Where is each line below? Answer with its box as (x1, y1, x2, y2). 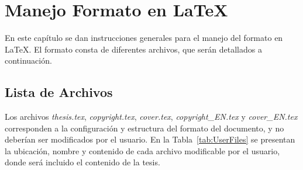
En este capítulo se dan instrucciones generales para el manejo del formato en (5, 32, 283, 44)
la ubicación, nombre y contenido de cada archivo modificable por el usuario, (5, 144, 280, 157)
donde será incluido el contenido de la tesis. (5, 156, 160, 168)
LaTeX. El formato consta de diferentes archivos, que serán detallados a (5, 43, 262, 55)
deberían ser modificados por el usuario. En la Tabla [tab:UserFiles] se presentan (5, 133, 295, 145)
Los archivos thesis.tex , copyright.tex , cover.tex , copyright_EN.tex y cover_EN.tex (5, 110, 298, 123)
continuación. (5, 54, 52, 67)
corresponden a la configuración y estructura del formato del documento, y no (5, 122, 284, 134)
